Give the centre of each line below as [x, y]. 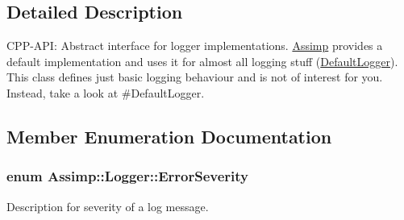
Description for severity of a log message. [108, 206]
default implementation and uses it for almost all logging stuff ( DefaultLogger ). [202, 61]
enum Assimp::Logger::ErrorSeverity [127, 176]
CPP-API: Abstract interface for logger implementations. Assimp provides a [195, 46]
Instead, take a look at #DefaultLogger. [106, 92]
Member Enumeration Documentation [169, 136]
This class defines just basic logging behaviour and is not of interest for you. [195, 77]
